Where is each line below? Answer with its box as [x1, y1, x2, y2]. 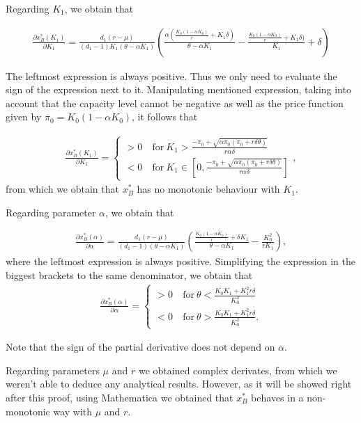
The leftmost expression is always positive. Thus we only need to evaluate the [6, 68, 337, 83]
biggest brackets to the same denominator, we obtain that [6, 267, 253, 282]
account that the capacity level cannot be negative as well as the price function [6, 95, 344, 110]
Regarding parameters [6, 362, 100, 377]
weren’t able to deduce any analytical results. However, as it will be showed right [6, 376, 352, 391]
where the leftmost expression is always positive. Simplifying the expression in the [6, 254, 355, 269]
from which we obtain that [6, 182, 119, 196]
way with [53, 404, 93, 418]
